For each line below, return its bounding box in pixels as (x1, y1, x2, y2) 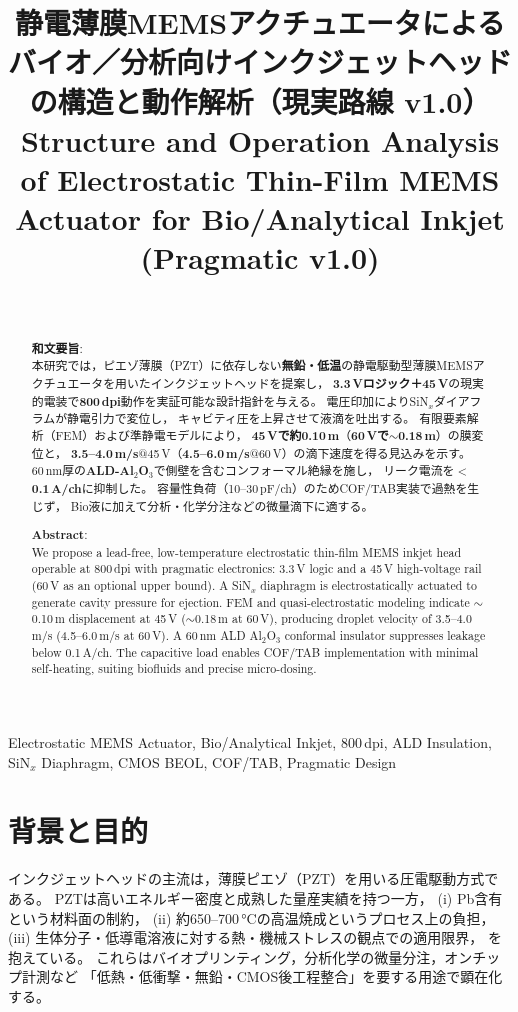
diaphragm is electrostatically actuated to (260, 577, 477, 594)
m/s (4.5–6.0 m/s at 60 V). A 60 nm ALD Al (31, 627, 262, 644)
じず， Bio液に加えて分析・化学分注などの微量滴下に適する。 (31, 497, 374, 514)
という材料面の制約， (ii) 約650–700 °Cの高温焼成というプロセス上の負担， (8, 907, 495, 928)
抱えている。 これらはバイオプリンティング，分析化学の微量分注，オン (8, 946, 473, 967)
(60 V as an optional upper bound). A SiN (31, 577, 251, 594)
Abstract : (31, 526, 88, 544)
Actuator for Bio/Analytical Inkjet (15, 198, 505, 239)
